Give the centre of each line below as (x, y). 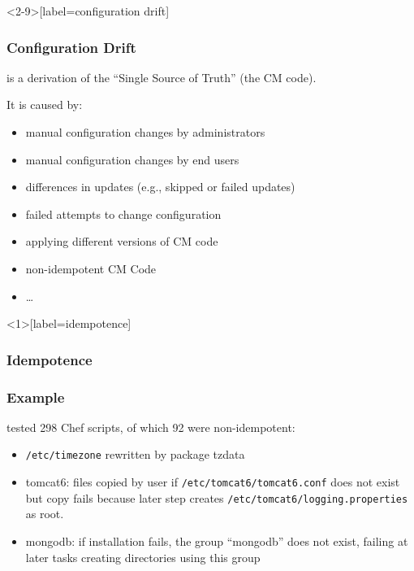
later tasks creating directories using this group (143, 557)
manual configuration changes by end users (132, 159)
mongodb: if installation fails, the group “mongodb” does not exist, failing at (217, 540)
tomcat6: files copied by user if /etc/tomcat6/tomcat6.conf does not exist (213, 482)
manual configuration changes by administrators (145, 132)
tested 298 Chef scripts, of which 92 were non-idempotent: (151, 427)
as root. (45, 514)
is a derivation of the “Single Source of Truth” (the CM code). (162, 77)
